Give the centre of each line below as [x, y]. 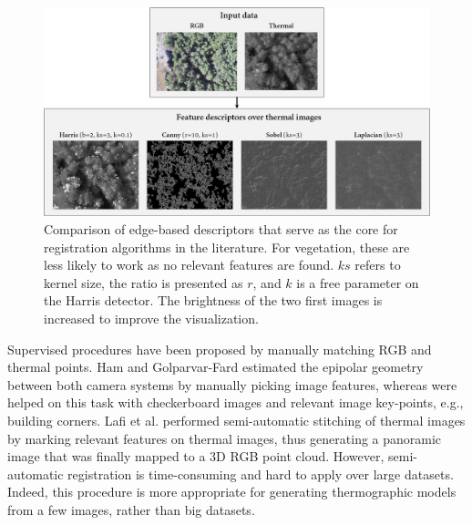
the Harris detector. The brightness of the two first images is [213, 300]
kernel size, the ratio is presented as [144, 282]
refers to [378, 265]
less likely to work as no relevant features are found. [189, 265]
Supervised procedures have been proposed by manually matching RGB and [220, 349]
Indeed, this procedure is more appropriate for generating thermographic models [232, 492]
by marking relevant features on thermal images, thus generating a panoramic [225, 438]
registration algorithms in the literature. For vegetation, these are [227, 247]
